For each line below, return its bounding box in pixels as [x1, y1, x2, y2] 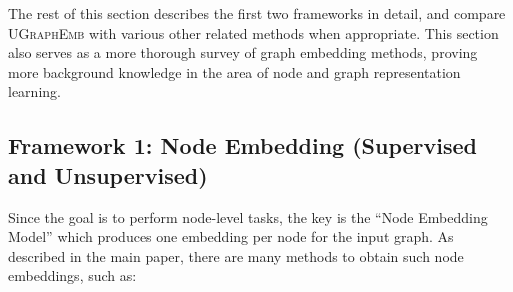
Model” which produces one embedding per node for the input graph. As [8, 226, 454, 247]
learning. [8, 81, 61, 102]
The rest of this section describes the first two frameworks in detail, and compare [8, 3, 506, 23]
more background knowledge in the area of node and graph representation [8, 61, 461, 82]
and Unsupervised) [8, 159, 208, 190]
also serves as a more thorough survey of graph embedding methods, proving [8, 42, 478, 63]
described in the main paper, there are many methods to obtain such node [8, 245, 464, 266]
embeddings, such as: [8, 265, 137, 286]
